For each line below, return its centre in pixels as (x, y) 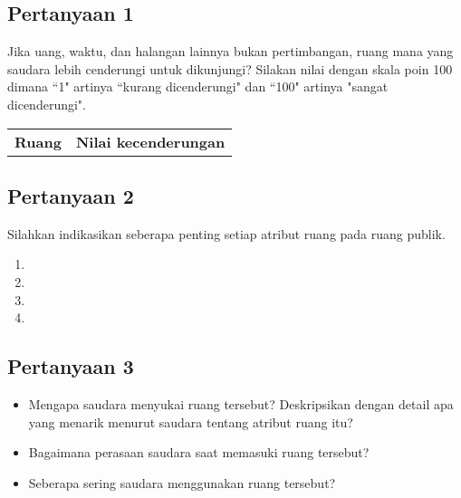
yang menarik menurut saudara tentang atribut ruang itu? (191, 421)
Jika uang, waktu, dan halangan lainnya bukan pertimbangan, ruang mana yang (230, 51)
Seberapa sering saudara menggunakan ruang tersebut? (182, 482)
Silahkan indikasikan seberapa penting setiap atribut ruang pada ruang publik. (226, 233)
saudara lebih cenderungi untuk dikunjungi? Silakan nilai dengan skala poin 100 (230, 68)
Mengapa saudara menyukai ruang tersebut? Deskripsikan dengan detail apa (241, 403)
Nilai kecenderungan (150, 141)
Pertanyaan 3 (71, 366)
